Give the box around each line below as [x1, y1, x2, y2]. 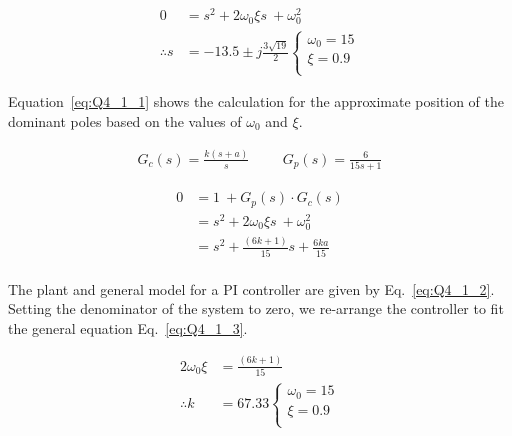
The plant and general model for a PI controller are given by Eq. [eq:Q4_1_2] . [8, 278, 495, 299]
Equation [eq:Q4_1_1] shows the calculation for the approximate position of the [8, 91, 505, 112]
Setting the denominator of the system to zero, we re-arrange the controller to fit [8, 298, 504, 319]
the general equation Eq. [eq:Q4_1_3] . [8, 317, 248, 338]
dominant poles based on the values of [8, 110, 242, 131]
